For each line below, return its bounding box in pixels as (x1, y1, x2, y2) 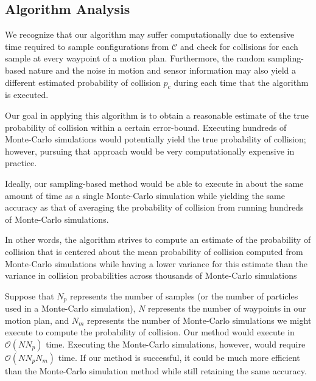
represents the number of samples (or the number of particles (69, 289, 298, 302)
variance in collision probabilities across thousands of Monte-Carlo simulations (5, 269, 297, 282)
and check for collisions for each (180, 40, 298, 52)
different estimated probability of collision (5, 75, 161, 88)
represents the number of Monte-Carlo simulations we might (87, 313, 312, 326)
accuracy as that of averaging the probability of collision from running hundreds (5, 201, 304, 214)
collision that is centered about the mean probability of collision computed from (5, 245, 303, 257)
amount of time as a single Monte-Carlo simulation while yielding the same (5, 189, 285, 201)
